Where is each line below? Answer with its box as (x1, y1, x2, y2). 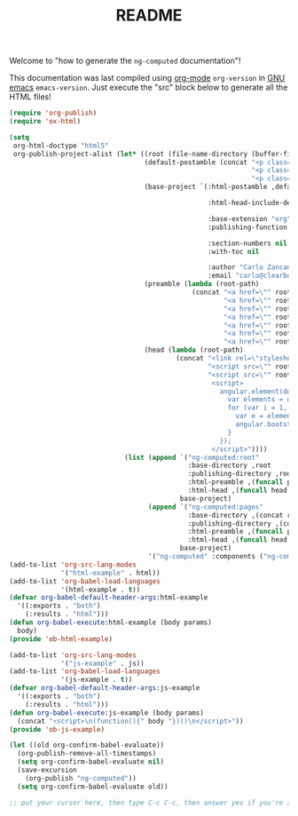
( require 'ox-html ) (9, 117, 82, 126)
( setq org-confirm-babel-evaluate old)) (17, 782, 169, 791)
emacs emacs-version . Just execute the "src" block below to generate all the (9, 82, 288, 93)
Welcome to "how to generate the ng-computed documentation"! (9, 55, 241, 67)
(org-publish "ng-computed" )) (25, 773, 137, 782)
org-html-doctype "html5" (12, 141, 109, 150)
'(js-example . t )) (60, 676, 133, 685)
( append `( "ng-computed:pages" (147, 503, 264, 511)
